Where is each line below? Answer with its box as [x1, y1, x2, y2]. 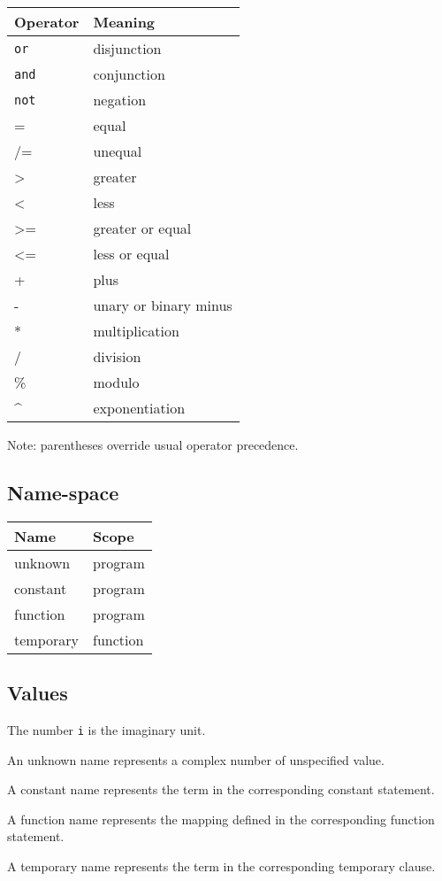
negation [93, 89, 147, 110]
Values [7, 679, 68, 707]
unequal [93, 141, 142, 161]
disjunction [93, 38, 162, 58]
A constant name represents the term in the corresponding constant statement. [7, 780, 435, 799]
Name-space [7, 478, 119, 506]
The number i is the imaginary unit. [7, 721, 206, 738]
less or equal [93, 243, 170, 264]
